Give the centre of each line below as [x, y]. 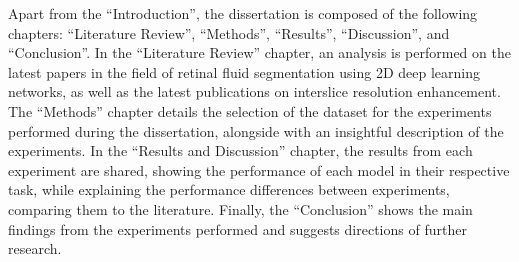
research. [35, 248]
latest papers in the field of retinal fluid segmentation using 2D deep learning [244, 71]
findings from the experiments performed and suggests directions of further [237, 228]
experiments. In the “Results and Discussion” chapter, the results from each [240, 150]
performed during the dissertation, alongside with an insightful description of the [256, 130]
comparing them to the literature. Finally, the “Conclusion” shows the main [240, 208]
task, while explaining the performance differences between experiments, [229, 189]
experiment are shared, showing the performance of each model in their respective [259, 169]
